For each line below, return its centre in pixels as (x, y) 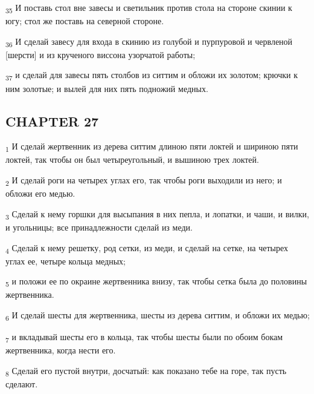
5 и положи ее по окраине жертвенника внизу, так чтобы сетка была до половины (156, 282)
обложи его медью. (40, 193)
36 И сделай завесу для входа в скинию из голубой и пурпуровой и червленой (149, 42)
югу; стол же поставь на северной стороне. (85, 21)
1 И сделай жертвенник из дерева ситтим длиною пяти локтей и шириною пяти (152, 147)
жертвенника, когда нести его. (61, 350)
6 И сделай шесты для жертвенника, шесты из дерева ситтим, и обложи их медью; (158, 315)
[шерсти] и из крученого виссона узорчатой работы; (101, 54)
